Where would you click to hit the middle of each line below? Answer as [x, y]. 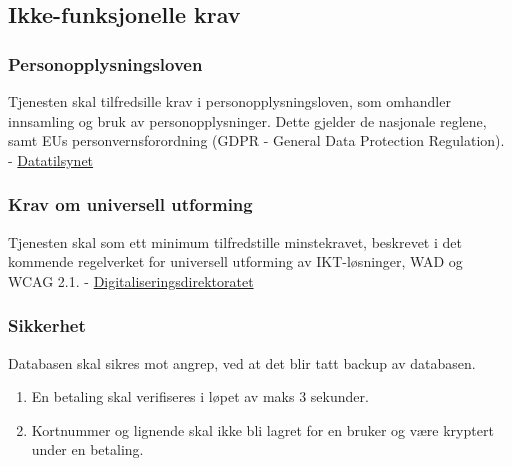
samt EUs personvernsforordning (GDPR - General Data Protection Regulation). [256, 140]
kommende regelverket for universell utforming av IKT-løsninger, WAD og [235, 261]
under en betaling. [87, 449]
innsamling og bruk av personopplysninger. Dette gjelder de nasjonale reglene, [247, 120]
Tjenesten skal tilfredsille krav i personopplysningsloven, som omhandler [229, 101]
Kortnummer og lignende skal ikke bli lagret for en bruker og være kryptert [262, 429]
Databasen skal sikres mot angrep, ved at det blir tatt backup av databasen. [242, 362]
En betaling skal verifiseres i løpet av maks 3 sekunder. [200, 396]
